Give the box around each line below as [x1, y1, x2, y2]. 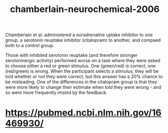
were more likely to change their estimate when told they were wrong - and [5, 84, 161, 90]
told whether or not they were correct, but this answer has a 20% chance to [5, 74, 163, 80]
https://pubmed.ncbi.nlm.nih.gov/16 [5, 107, 161, 118]
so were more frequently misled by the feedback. [5, 89, 107, 96]
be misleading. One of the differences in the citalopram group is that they [5, 79, 157, 85]
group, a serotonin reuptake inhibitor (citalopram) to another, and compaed [5, 37, 161, 43]
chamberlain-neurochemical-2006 [10, 4, 160, 15]
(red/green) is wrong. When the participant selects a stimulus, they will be [5, 68, 159, 74]
